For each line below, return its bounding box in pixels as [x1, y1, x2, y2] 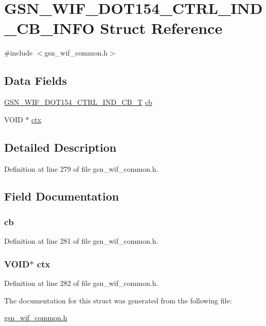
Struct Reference [100, 17, 223, 39]
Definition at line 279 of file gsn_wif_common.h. [4, 163, 158, 174]
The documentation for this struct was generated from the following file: [4, 295, 232, 305]
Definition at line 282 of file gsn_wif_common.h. [4, 277, 158, 288]
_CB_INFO [4, 17, 95, 39]
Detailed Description [4, 139, 117, 155]
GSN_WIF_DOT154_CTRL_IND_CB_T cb [4, 97, 152, 107]
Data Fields [4, 73, 67, 88]
